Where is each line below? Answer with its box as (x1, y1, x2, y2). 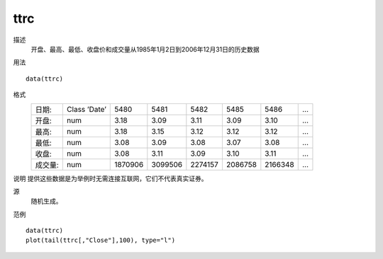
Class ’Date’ (66, 104, 106, 114)
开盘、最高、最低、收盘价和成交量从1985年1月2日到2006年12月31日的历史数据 (30, 45, 260, 53)
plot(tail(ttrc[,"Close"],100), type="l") (26, 236, 176, 244)
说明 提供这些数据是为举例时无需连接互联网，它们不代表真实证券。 (13, 174, 208, 183)
